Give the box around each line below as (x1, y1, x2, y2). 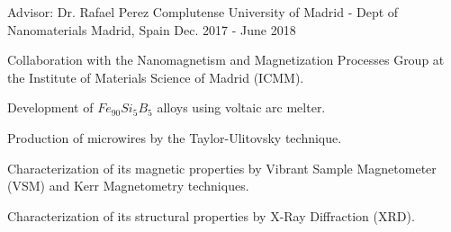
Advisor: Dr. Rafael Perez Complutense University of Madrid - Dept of (7, 3, 399, 21)
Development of (7, 98, 94, 117)
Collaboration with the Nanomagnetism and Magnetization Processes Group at (7, 50, 445, 69)
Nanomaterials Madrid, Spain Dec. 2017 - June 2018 (7, 20, 296, 39)
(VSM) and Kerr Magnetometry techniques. (7, 176, 249, 195)
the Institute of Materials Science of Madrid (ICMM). (7, 67, 304, 86)
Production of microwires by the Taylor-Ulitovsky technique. (7, 128, 342, 147)
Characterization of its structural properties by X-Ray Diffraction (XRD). (7, 206, 415, 225)
